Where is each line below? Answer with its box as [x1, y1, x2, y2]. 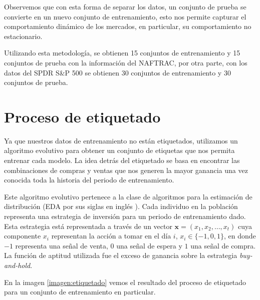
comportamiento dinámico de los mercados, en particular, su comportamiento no [4, 21, 251, 31]
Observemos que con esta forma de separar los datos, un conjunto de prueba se [4, 1, 246, 11]
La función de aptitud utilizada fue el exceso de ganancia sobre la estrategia [4, 250, 237, 260]
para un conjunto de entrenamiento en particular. [4, 286, 156, 297]
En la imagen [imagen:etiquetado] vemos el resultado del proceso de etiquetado [4, 276, 246, 287]
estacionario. [4, 30, 43, 41]
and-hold [4, 260, 31, 270]
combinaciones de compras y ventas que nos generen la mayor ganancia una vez [4, 164, 248, 175]
